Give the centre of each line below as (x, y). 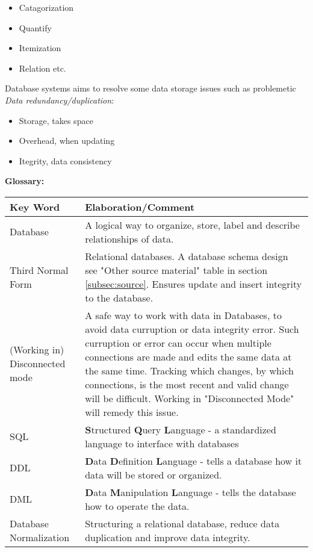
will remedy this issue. (132, 412)
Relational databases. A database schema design (187, 256)
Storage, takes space (56, 120)
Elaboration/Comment (140, 206)
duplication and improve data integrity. (168, 537)
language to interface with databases (162, 443)
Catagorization (46, 7)
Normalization (40, 537)
